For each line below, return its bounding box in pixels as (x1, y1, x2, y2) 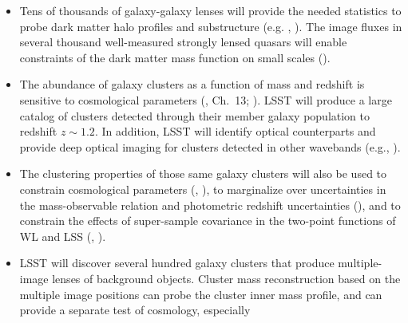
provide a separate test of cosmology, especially (19, 301, 251, 318)
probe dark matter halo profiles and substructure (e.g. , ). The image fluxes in (19, 18, 402, 34)
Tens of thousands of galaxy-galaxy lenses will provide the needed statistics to (19, 2, 402, 18)
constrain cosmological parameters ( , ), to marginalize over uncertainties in (19, 180, 386, 197)
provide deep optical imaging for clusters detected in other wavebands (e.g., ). (19, 138, 401, 155)
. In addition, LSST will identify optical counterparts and (94, 123, 376, 140)
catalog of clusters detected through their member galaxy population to (19, 107, 370, 124)
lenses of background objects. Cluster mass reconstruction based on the (52, 270, 401, 286)
